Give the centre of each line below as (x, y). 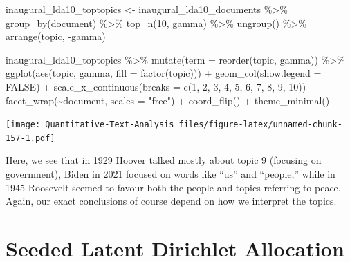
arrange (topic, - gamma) (56, 36)
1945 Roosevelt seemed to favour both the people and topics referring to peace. (173, 187)
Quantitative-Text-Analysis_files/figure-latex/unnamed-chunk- (194, 125)
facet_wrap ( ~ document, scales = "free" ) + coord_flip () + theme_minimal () (168, 100)
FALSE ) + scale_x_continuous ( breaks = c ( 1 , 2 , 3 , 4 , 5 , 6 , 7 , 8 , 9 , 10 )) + (161, 86)
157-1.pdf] (30, 138)
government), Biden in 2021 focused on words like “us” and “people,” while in (171, 174)
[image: (23, 125)
